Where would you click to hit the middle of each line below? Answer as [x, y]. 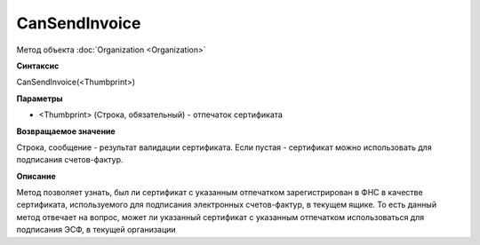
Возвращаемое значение [66, 131]
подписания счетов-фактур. [70, 160]
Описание [36, 176]
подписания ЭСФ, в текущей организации [96, 230]
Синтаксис [38, 66]
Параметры [40, 99]
